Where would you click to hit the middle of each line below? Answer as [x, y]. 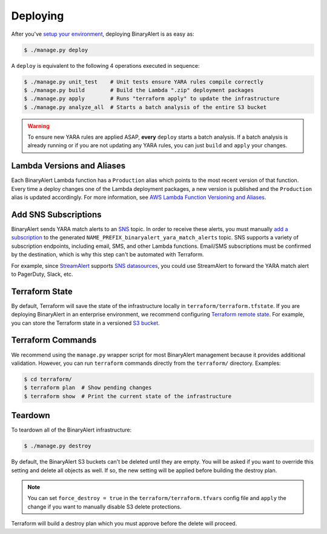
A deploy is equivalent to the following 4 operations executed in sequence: [105, 65]
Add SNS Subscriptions [56, 214]
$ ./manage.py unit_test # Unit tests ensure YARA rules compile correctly [144, 82]
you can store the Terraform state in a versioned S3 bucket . [85, 323]
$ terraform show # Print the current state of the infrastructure [128, 396]
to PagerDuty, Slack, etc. [42, 274]
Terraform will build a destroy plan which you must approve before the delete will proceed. [124, 524]
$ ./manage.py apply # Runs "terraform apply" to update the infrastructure [152, 99]
